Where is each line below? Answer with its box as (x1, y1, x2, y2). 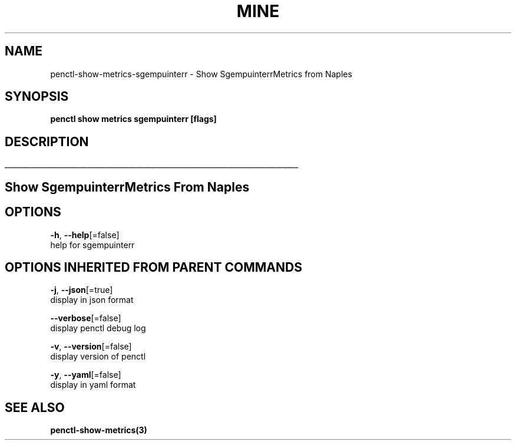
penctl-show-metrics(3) (50, 425, 147, 436)
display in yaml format (50, 380, 136, 390)
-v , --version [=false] (50, 341, 132, 352)
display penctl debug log (50, 323, 146, 334)
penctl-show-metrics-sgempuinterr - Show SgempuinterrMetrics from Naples (50, 68, 352, 79)
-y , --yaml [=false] (50, 370, 121, 380)
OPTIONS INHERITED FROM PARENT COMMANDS (5, 259, 302, 275)
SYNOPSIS (5, 89, 69, 104)
